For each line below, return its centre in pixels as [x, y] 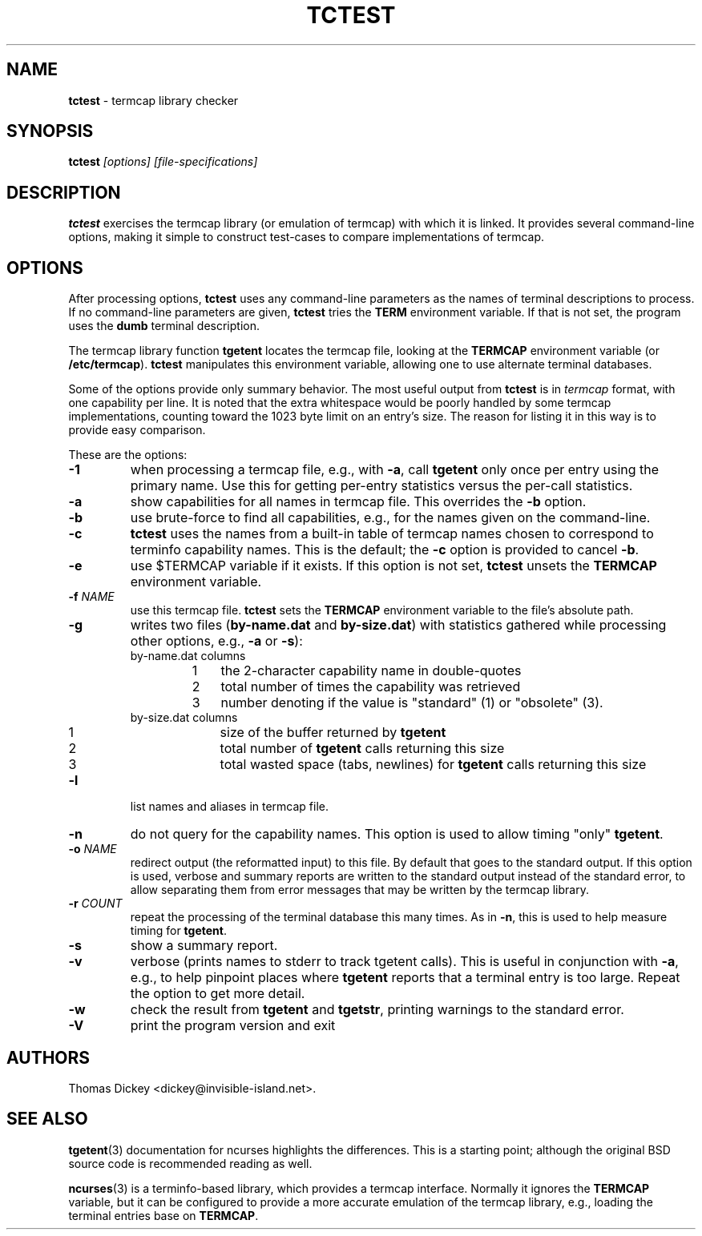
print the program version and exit [233, 1026]
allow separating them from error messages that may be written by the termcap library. [359, 890]
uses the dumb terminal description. [164, 326]
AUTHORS [48, 1057]
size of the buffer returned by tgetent [333, 733]
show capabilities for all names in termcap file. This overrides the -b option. [358, 502]
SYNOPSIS [50, 131]
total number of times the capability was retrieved [371, 687]
